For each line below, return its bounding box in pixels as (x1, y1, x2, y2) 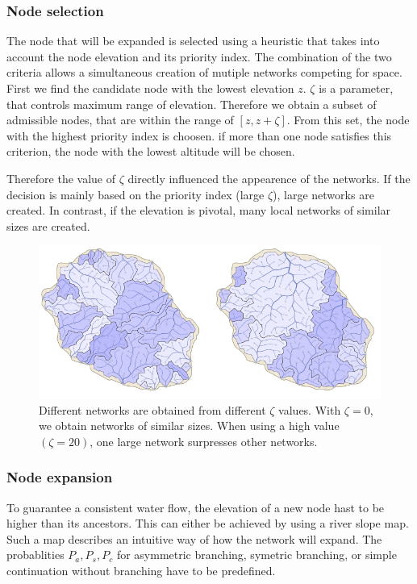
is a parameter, (319, 80, 394, 96)
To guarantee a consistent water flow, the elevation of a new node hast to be (6, 498, 385, 515)
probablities (6, 546, 65, 563)
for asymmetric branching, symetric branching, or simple (116, 546, 397, 563)
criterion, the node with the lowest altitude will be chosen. (6, 143, 295, 160)
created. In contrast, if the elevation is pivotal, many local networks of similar (6, 202, 391, 219)
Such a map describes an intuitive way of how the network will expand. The (6, 530, 382, 547)
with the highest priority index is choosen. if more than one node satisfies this (6, 127, 392, 144)
